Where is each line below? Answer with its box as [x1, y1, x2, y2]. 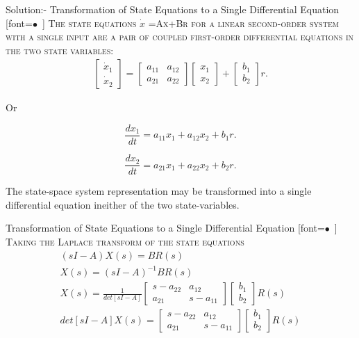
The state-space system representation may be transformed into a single [6, 184, 312, 198]
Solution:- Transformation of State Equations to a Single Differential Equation [6, 2, 340, 16]
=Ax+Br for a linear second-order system [148, 15, 339, 30]
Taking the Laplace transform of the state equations [6, 234, 244, 248]
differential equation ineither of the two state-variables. [6, 197, 240, 211]
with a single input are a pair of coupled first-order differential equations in [6, 29, 354, 44]
